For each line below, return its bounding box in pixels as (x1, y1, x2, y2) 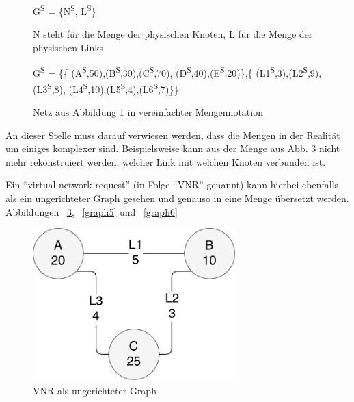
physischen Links (33, 40, 104, 54)
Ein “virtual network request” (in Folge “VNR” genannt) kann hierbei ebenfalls (5, 177, 339, 192)
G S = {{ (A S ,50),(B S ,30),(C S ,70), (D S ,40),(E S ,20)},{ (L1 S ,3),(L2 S (33, 64, 308, 80)
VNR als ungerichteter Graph (33, 384, 156, 398)
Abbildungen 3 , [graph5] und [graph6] (5, 204, 178, 218)
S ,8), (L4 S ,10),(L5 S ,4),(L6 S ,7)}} (47, 79, 179, 96)
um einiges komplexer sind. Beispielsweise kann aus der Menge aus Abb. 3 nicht (5, 141, 340, 155)
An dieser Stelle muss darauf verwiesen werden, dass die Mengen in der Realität (5, 127, 340, 142)
